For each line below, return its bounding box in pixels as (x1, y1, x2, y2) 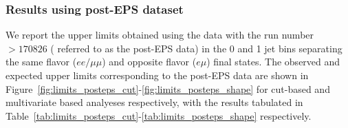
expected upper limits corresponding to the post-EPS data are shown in (6, 68, 309, 82)
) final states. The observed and (206, 54, 340, 69)
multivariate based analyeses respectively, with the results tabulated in (6, 95, 303, 109)
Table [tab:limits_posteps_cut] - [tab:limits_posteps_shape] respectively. (6, 108, 312, 122)
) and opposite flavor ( (102, 54, 197, 69)
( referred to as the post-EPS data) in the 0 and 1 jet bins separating (50, 41, 342, 55)
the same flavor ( (6, 54, 77, 69)
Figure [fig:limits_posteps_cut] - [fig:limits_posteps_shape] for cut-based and (6, 81, 330, 96)
